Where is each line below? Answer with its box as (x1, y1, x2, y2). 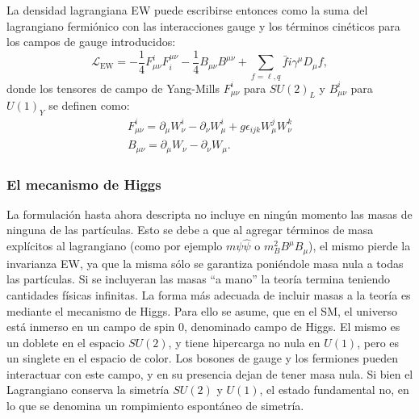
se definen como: (48, 97, 130, 114)
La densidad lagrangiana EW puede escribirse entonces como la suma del (6, 2, 368, 18)
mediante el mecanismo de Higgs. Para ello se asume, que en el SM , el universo (6, 302, 397, 319)
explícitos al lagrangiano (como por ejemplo (6, 237, 223, 254)
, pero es (357, 333, 400, 350)
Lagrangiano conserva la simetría (6, 381, 170, 398)
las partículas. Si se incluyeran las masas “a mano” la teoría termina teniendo (6, 270, 391, 287)
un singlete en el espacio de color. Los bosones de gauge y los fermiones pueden (6, 350, 398, 367)
